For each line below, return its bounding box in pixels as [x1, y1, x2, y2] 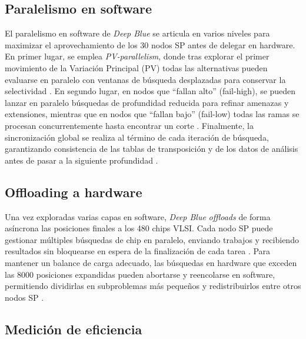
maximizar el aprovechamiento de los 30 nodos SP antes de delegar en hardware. [5, 38, 295, 51]
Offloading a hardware [5, 182, 142, 201]
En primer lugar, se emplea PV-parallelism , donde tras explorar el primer [5, 50, 270, 62]
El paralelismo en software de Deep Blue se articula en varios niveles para [5, 27, 270, 39]
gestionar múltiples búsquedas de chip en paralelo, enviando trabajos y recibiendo [5, 233, 299, 245]
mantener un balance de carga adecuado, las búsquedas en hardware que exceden [5, 256, 297, 268]
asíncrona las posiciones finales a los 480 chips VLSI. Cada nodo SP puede [5, 222, 273, 234]
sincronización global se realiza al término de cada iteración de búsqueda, [5, 131, 269, 143]
